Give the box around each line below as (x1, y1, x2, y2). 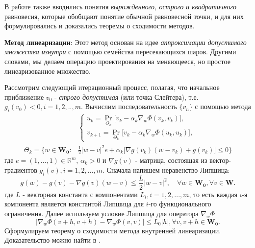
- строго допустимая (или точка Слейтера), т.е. (54, 91, 199, 102)
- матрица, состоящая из (135, 155, 207, 165)
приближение (4, 91, 44, 102)
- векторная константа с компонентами (23, 189, 138, 199)
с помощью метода (195, 101, 251, 112)
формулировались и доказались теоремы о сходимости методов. (4, 21, 195, 31)
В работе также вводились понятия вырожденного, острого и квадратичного (4, 1, 237, 11)
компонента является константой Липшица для (4, 199, 144, 209)
